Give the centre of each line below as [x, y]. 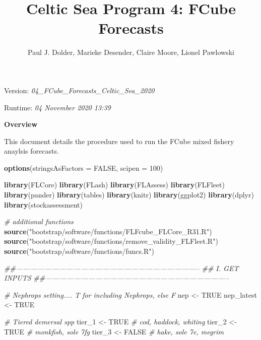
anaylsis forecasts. [31, 151]
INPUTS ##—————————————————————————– [117, 278]
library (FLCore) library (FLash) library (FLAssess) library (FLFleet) [114, 185]
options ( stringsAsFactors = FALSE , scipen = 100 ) [84, 167]
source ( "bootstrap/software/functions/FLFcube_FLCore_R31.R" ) [108, 231]
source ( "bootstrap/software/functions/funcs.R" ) [79, 251]
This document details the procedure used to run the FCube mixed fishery [119, 141]
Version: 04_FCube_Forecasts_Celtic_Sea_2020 [79, 90]
